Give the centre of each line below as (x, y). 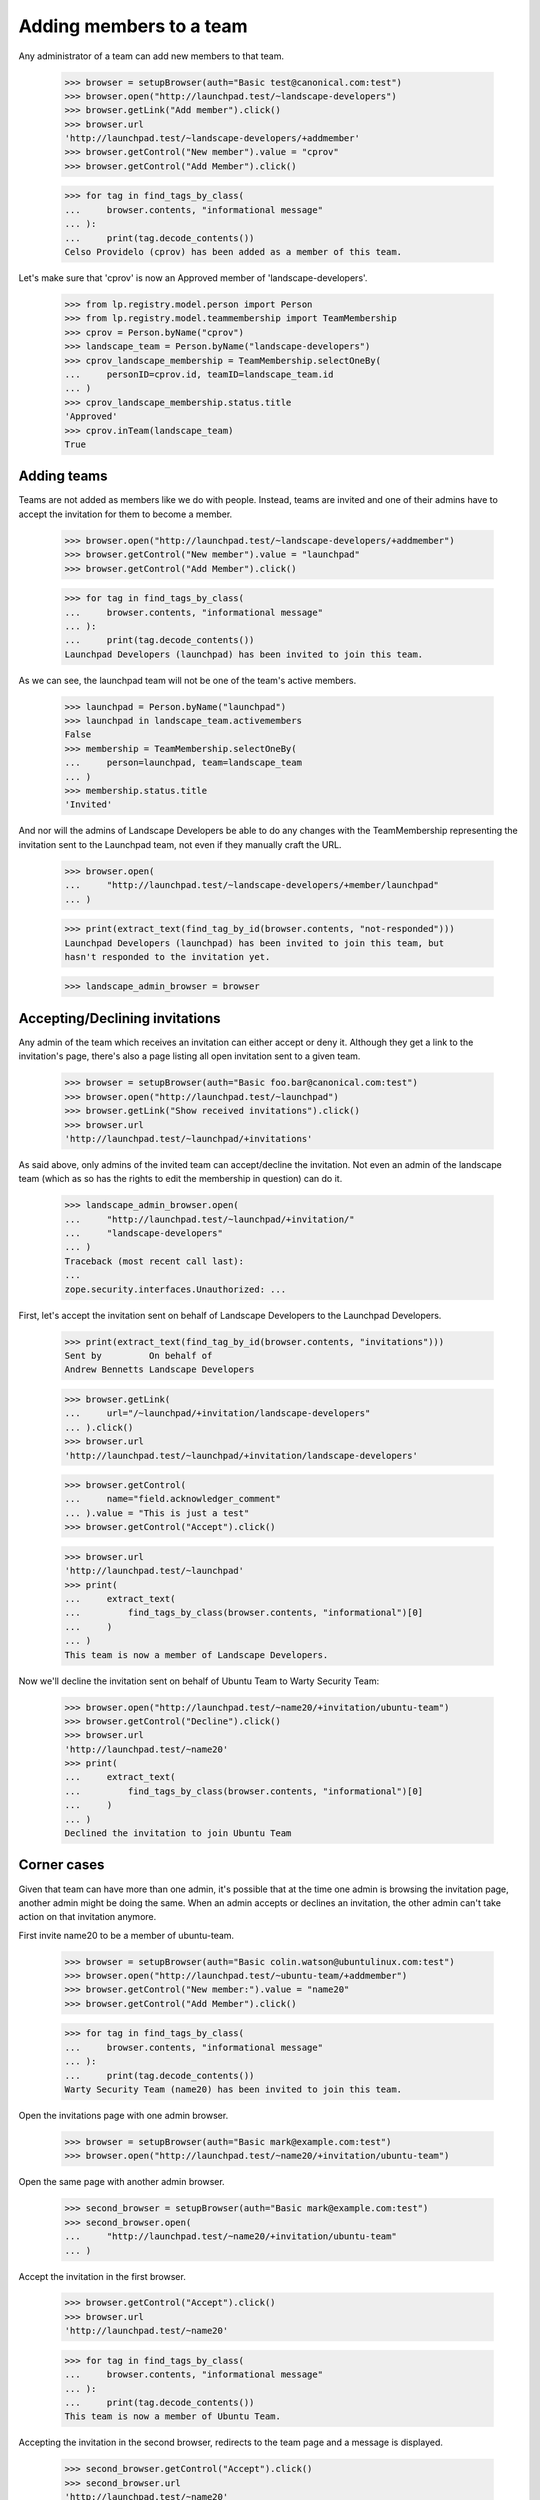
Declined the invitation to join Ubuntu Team (178, 1833)
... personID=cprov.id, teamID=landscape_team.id (199, 374)
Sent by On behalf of (138, 1355)
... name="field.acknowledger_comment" (173, 1499)
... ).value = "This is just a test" (157, 1513)
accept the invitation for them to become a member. (125, 514)
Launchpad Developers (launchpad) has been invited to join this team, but (254, 943)
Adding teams (63, 476)
